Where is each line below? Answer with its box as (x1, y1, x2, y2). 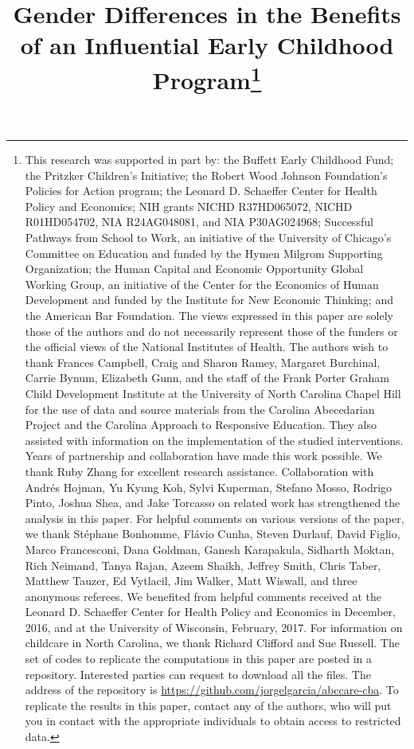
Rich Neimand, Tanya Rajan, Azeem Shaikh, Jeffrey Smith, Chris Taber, (25, 556, 381, 573)
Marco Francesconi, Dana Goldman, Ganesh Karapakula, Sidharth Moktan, (25, 540, 395, 557)
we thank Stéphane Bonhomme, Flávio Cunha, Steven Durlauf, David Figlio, (25, 525, 400, 542)
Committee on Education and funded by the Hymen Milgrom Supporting (25, 244, 383, 261)
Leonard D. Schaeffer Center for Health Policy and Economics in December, (25, 603, 396, 620)
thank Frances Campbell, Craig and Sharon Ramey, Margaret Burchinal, (25, 353, 381, 370)
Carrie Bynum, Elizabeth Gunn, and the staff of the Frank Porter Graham (25, 369, 389, 386)
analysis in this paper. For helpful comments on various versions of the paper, (25, 509, 404, 526)
